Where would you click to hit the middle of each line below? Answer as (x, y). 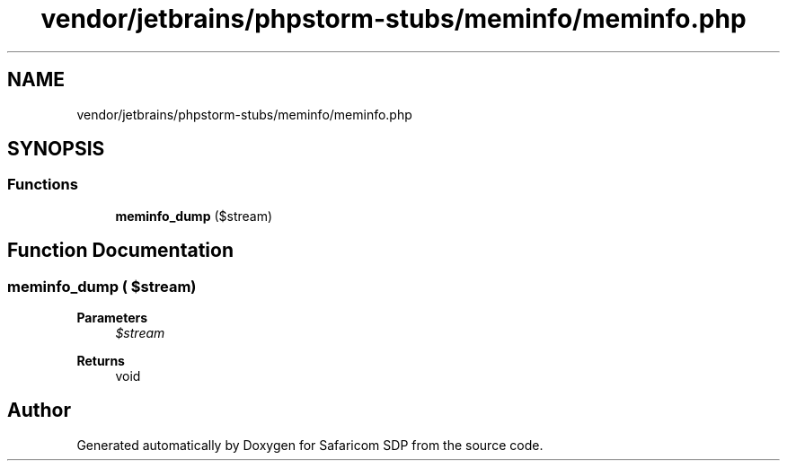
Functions (43, 185)
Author (39, 411)
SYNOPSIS (56, 149)
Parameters (112, 318)
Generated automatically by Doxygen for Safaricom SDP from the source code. (310, 445)
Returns (101, 361)
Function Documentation (120, 251)
